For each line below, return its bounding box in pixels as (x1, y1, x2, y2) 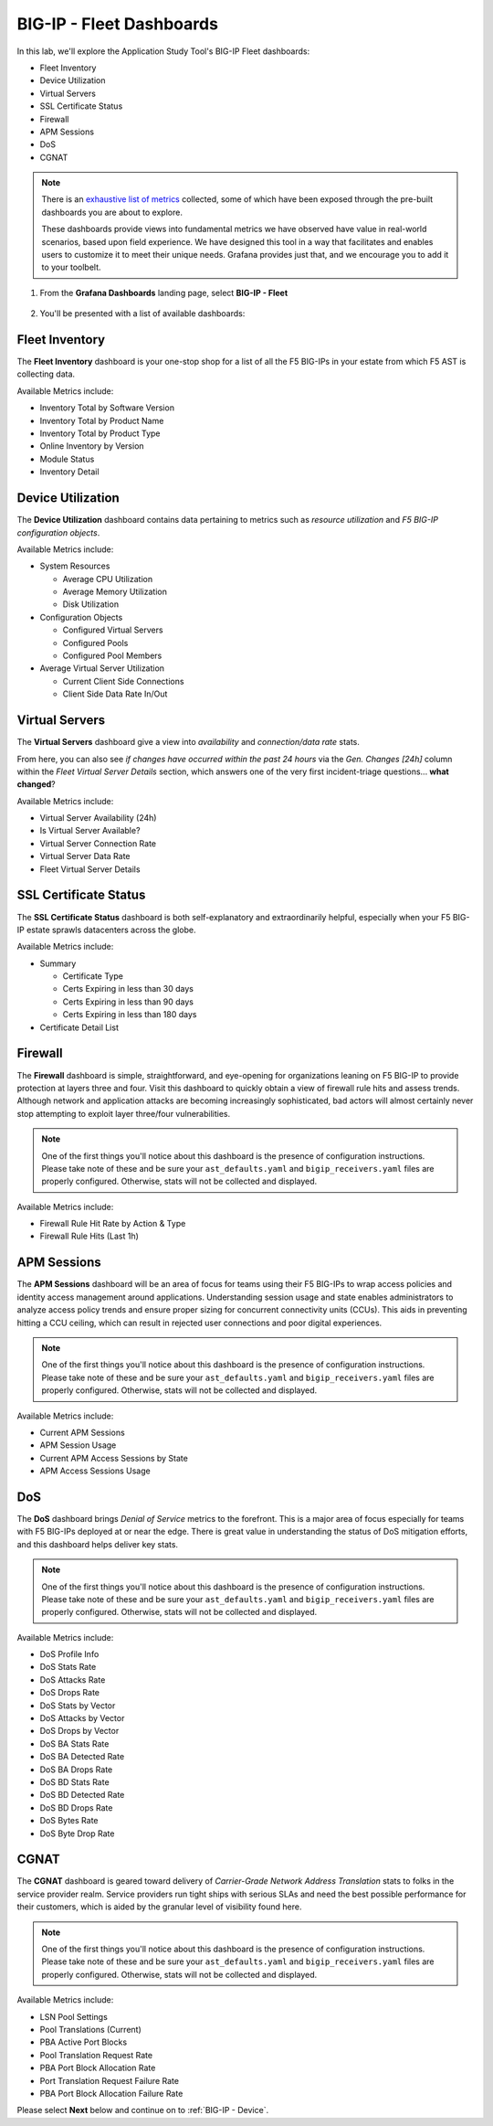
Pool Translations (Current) (39, 2024, 142, 2035)
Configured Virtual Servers (62, 624, 163, 635)
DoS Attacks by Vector (39, 1713, 125, 1724)
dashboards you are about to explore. (41, 207, 183, 218)
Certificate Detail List (39, 1022, 119, 1033)
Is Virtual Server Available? (39, 825, 141, 836)
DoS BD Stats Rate (39, 1777, 110, 1787)
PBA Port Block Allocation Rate (39, 2062, 156, 2074)
